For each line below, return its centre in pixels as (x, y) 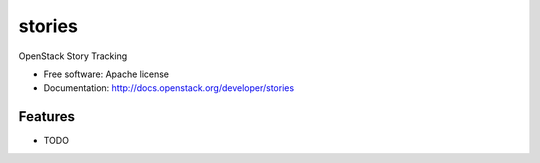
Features (46, 116)
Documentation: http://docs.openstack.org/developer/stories (169, 88)
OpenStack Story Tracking (73, 56)
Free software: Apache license (106, 74)
